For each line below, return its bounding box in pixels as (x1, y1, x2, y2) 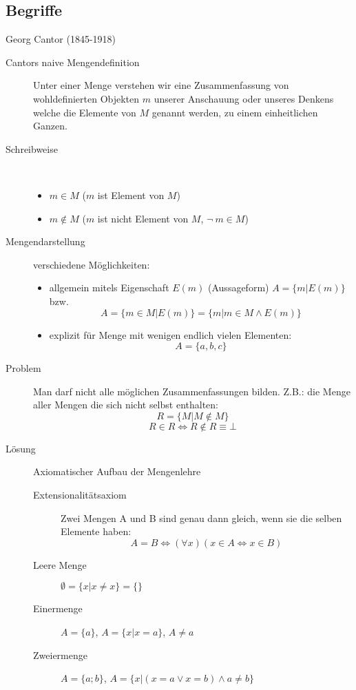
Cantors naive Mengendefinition (6, 54, 140, 69)
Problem (6, 361, 41, 375)
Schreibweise (6, 141, 58, 156)
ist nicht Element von (97, 211, 189, 225)
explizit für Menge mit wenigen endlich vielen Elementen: (49, 327, 292, 342)
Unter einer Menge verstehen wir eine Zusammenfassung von (33, 78, 289, 92)
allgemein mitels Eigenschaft (49, 280, 169, 295)
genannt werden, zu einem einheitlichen (151, 105, 318, 119)
